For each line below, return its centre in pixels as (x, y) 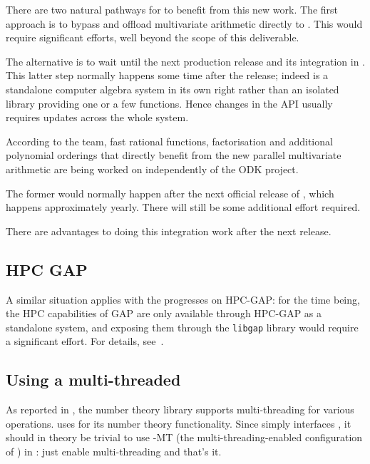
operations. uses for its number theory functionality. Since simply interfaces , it (179, 423)
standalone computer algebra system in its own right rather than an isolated (173, 89)
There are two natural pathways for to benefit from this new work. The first (172, 9)
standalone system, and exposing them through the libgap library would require (182, 327)
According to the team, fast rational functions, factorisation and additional (169, 141)
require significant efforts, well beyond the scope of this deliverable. (153, 37)
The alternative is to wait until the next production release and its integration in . (186, 61)
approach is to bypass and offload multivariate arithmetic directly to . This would (184, 23)
